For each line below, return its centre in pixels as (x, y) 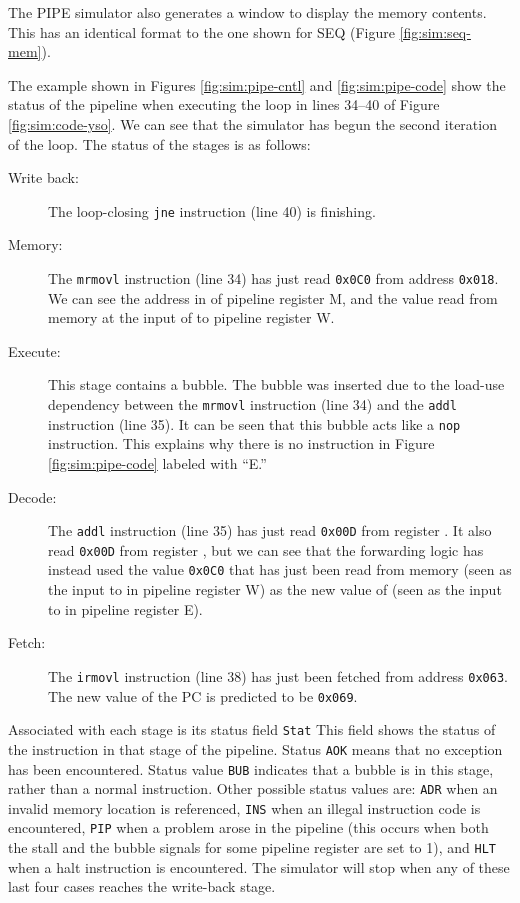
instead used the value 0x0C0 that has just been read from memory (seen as (280, 569)
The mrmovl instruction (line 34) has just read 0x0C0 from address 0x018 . (273, 278)
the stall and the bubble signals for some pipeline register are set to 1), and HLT (252, 847)
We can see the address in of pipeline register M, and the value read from (273, 297)
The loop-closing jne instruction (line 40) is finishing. (212, 210)
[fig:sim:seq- (435, 31)
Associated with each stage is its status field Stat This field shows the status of (252, 729)
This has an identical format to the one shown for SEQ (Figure (201, 31)
